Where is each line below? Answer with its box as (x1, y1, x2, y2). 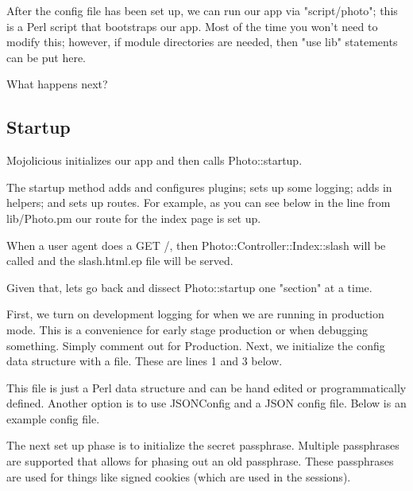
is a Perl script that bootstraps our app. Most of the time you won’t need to (6, 18, 378, 34)
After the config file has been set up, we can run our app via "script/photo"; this (6, 2, 398, 18)
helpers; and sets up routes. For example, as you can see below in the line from (6, 194, 391, 211)
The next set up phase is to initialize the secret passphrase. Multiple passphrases (6, 437, 399, 454)
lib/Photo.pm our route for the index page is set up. (6, 209, 261, 226)
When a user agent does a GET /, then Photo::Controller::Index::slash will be (6, 236, 386, 253)
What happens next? (6, 76, 108, 92)
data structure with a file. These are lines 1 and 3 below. (6, 353, 283, 369)
